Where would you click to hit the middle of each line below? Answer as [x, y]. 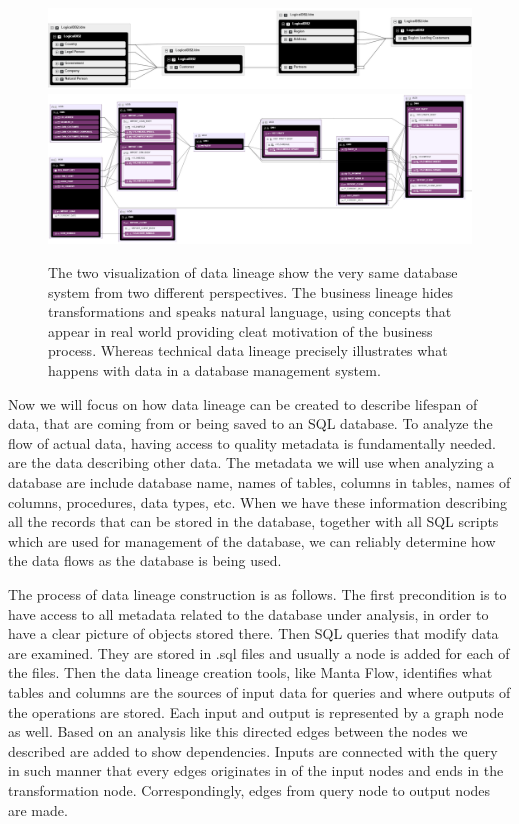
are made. [38, 809]
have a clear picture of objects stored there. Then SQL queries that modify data [253, 633]
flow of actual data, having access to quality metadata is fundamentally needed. [252, 442]
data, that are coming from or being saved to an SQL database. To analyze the [250, 423]
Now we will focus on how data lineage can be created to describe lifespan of [243, 403]
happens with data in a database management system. [214, 370]
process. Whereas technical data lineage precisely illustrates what [248, 350]
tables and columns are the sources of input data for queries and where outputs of [259, 691]
